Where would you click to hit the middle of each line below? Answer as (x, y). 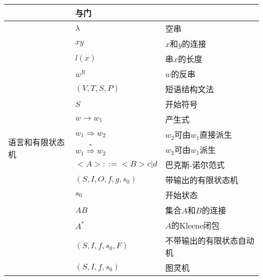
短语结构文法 (189, 89)
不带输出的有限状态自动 (210, 240)
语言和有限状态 (37, 142)
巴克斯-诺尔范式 (195, 165)
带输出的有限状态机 (202, 180)
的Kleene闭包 (195, 225)
